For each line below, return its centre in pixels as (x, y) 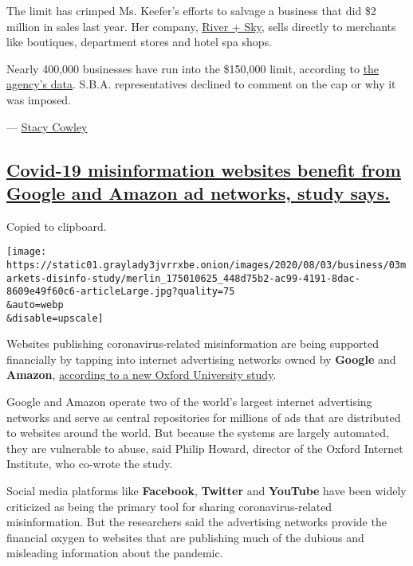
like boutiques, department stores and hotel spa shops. (140, 42)
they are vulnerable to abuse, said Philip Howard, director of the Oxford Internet (205, 448)
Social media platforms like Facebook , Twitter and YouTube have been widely (206, 491)
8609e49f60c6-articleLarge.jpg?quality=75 (121, 292)
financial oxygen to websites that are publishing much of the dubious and (185, 537)
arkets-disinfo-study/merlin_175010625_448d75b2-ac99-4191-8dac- (183, 278)
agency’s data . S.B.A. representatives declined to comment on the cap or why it (201, 84)
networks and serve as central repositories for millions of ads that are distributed (204, 417)
